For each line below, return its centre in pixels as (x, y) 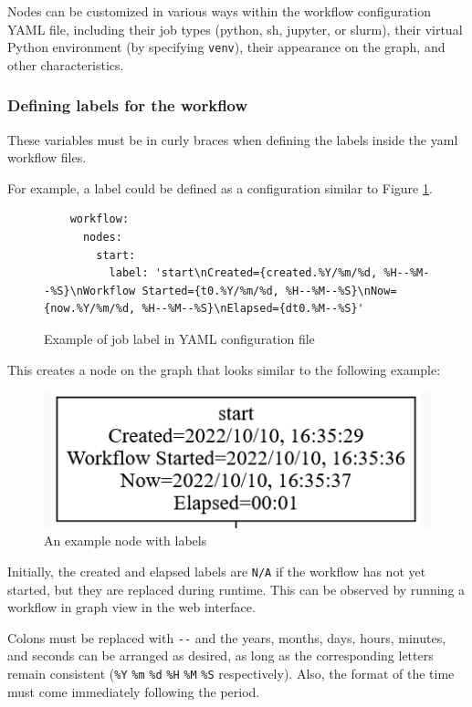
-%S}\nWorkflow (90, 291)
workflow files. (47, 157)
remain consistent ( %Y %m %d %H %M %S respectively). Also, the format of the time (231, 673)
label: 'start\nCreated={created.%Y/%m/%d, (243, 273)
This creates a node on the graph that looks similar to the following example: (224, 369)
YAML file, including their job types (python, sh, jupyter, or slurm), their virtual (235, 29)
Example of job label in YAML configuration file (179, 338)
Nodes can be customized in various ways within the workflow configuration (219, 11)
